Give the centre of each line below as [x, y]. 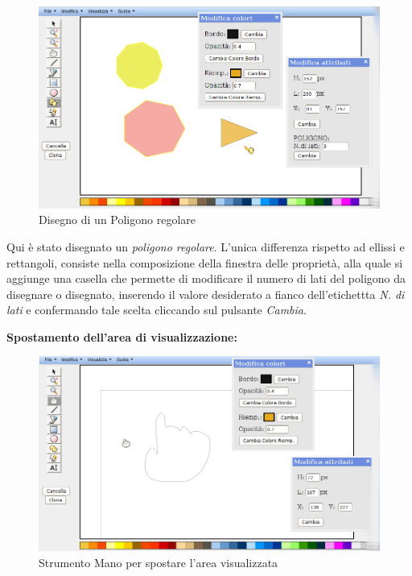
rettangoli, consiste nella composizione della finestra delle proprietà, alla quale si [205, 262]
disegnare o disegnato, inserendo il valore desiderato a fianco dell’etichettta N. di [206, 294]
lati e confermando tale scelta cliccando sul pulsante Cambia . [157, 310]
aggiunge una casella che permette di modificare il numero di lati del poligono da [206, 278]
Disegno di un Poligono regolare [117, 220]
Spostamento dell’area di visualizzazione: [122, 336]
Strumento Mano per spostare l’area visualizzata [159, 562]
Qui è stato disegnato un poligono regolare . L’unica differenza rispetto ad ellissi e [206, 246]
